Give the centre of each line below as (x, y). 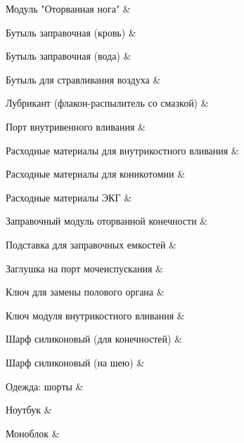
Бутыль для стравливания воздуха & (83, 79)
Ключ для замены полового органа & (85, 292)
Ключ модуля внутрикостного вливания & (95, 315)
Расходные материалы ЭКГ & (69, 197)
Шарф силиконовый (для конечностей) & (94, 339)
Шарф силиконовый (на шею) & (75, 362)
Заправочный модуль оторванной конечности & (107, 221)
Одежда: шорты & (45, 386)
